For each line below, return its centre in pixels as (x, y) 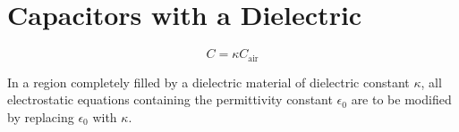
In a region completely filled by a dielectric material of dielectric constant (208, 82)
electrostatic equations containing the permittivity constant (170, 99)
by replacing (41, 116)
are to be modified (401, 99)
